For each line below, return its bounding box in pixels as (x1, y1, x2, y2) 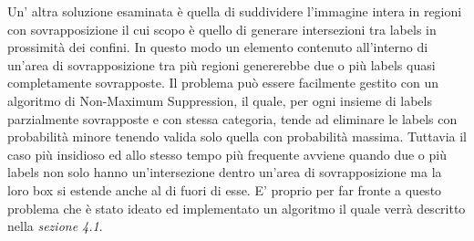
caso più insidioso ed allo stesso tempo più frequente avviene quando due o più (7, 144, 447, 163)
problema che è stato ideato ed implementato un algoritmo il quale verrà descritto (7, 198, 466, 217)
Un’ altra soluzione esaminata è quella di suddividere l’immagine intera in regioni (7, 2, 462, 20)
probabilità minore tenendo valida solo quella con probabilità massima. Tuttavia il (7, 127, 468, 146)
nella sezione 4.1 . (7, 216, 103, 236)
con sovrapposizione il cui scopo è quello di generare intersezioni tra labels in (7, 19, 437, 38)
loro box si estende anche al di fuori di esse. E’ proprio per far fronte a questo (7, 180, 442, 199)
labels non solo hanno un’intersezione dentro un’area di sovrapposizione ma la (7, 162, 442, 182)
